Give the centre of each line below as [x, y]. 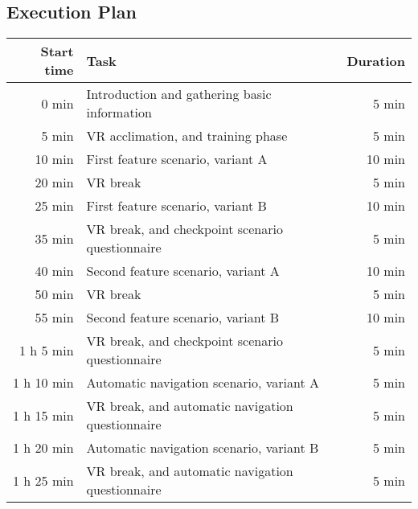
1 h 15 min [43, 415]
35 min [54, 238]
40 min [54, 271]
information [119, 113]
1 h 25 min [43, 480]
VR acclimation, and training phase [187, 136]
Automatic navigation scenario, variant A [203, 383]
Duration [376, 60]
